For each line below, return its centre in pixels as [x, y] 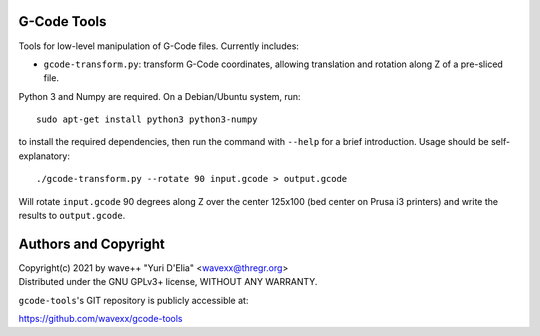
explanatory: [44, 156]
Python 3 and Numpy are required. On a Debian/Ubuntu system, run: [159, 96]
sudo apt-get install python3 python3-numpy [147, 119]
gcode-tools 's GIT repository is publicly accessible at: [133, 300]
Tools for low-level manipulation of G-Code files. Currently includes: [159, 46]
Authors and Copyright [91, 243]
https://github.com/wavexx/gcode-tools [100, 319]
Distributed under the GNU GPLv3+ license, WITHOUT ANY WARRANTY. [168, 282]
